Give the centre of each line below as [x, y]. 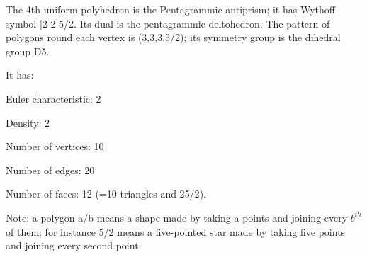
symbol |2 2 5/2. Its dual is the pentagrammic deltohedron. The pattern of [168, 23]
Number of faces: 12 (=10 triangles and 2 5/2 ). [106, 194]
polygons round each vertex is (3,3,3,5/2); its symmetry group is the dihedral [173, 37]
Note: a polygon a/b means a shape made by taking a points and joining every [177, 217]
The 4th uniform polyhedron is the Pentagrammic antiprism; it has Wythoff [170, 9]
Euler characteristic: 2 [53, 98]
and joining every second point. [74, 245]
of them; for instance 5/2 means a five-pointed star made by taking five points [176, 231]
